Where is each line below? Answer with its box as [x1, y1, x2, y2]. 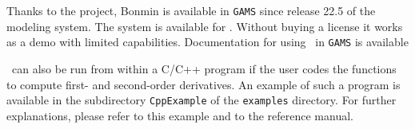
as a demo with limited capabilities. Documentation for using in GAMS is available [6, 33, 409, 50]
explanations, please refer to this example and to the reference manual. [6, 107, 353, 123]
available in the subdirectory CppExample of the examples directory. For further [6, 92, 397, 108]
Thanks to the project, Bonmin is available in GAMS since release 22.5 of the [6, 2, 376, 18]
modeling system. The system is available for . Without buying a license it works [6, 18, 403, 34]
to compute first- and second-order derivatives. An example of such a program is [6, 76, 401, 92]
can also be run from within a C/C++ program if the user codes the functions [11, 60, 397, 76]
